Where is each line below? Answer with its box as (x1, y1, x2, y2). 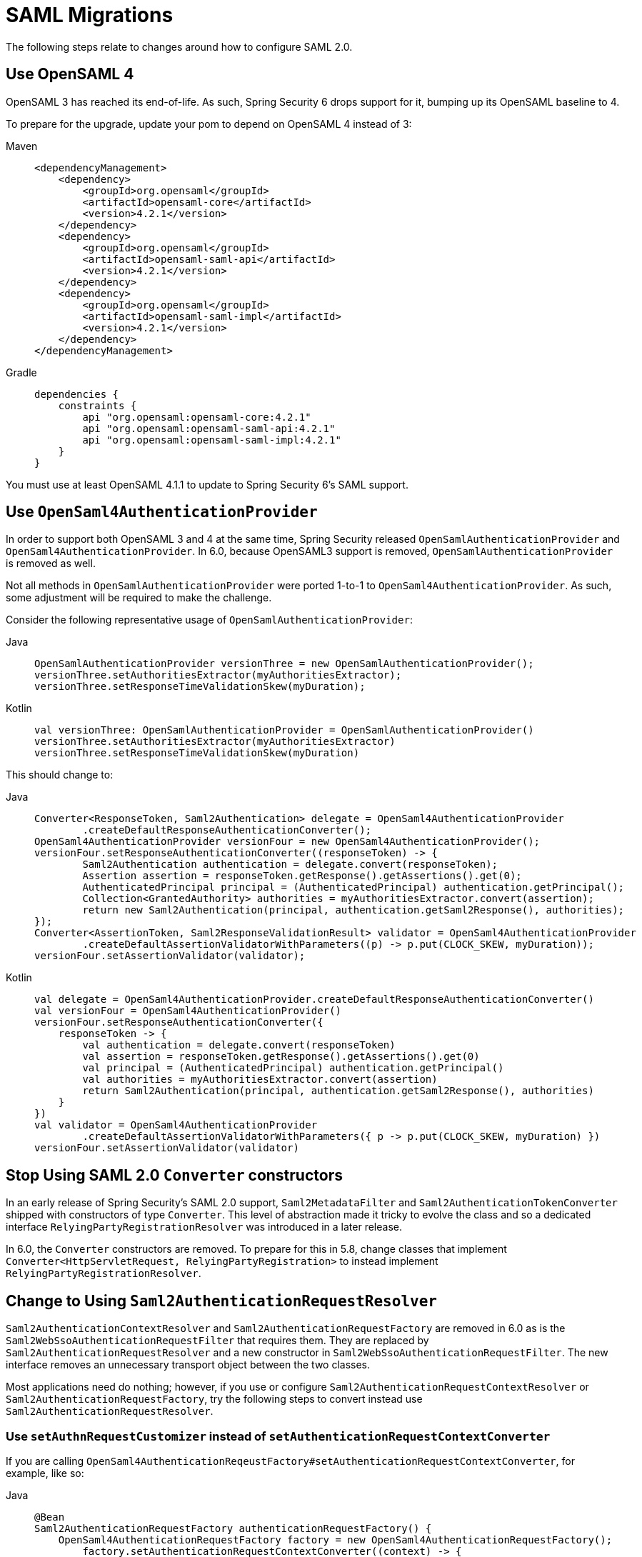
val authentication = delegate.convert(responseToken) (82, 1039, 396, 1051)
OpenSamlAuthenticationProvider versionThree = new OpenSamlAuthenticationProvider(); (34, 658, 534, 670)
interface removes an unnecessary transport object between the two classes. (6, 1358, 371, 1371)
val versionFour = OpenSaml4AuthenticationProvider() (34, 1005, 341, 1017)
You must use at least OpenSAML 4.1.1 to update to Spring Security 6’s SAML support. (6, 478, 408, 491)
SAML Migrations (6, 3, 174, 27)
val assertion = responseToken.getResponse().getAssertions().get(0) (82, 1051, 480, 1063)
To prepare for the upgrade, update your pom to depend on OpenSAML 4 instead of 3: (6, 117, 412, 130)
